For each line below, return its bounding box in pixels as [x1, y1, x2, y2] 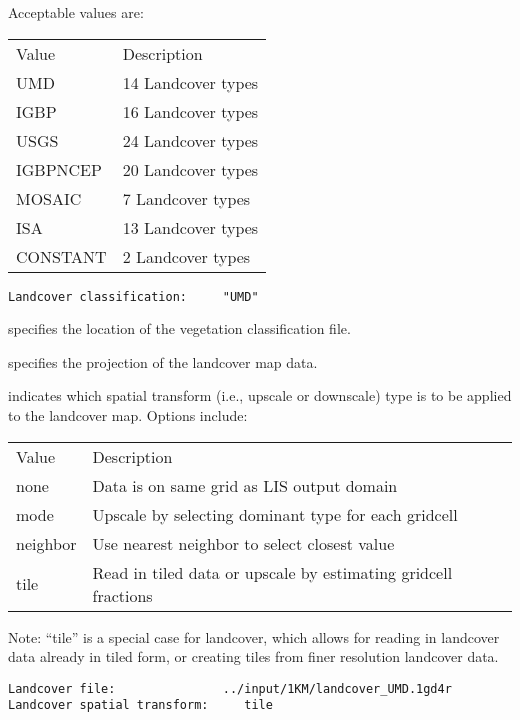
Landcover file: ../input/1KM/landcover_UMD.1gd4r [8, 681, 452, 696]
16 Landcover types [122, 99, 259, 123]
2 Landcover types [122, 244, 251, 268]
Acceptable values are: [8, 2, 144, 22]
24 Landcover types [122, 128, 259, 152]
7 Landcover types [122, 186, 251, 210]
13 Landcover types [122, 215, 259, 239]
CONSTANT [16, 244, 107, 268]
